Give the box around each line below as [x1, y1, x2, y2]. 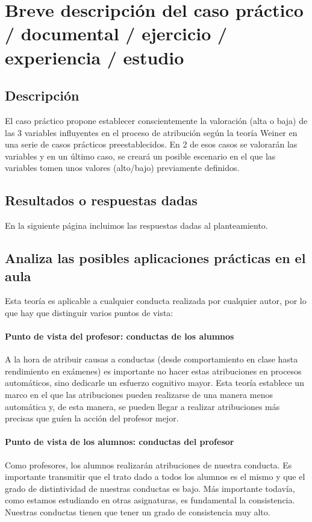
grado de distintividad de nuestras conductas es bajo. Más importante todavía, [5, 482, 295, 494]
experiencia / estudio [5, 45, 184, 69]
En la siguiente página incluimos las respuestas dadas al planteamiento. [5, 219, 268, 232]
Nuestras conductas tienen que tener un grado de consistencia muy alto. [5, 506, 270, 518]
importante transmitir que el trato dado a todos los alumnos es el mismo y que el [5, 470, 305, 483]
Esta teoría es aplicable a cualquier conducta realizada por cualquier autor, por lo [5, 294, 307, 307]
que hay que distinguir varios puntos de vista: [5, 306, 173, 318]
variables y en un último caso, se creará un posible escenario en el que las [5, 149, 276, 162]
